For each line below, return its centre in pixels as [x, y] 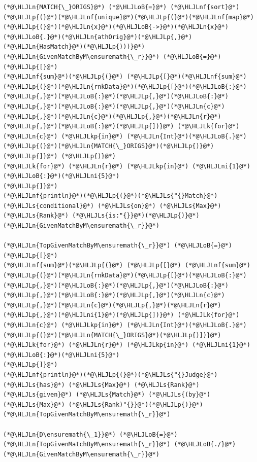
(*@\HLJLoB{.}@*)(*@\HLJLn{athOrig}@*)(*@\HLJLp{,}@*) [98, 37]
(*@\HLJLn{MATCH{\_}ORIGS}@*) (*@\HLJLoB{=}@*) [85, 7]
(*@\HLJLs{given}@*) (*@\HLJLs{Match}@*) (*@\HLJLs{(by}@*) [107, 395]
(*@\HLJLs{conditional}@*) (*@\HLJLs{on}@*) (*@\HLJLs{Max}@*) [112, 206]
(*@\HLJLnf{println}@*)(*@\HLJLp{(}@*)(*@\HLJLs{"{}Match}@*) [110, 196]
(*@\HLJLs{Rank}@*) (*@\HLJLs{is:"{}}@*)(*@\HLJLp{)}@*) [101, 216]
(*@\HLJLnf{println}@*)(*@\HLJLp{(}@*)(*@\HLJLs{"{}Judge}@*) [110, 375]
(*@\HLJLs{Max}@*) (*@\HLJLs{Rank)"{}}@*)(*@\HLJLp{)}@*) [103, 404]
